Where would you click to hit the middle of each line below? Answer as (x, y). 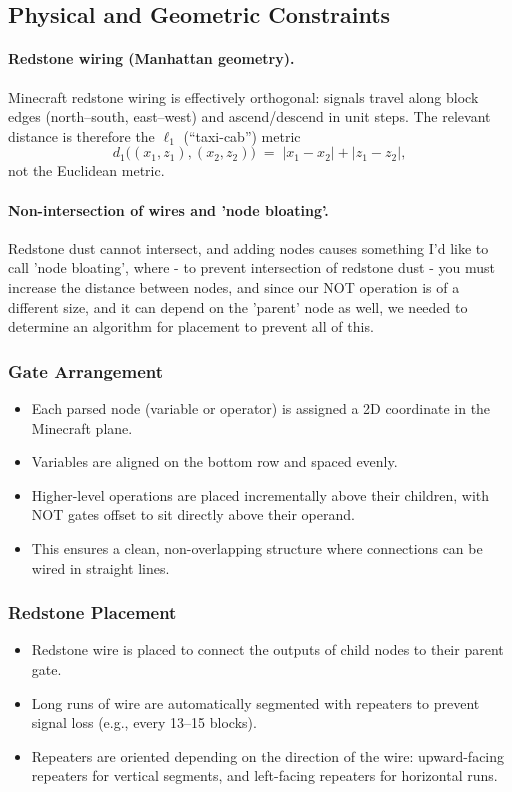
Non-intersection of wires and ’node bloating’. (168, 209)
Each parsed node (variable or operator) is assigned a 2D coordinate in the (261, 407)
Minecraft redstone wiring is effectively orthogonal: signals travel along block (243, 96)
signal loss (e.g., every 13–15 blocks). (144, 722)
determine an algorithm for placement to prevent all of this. (191, 326)
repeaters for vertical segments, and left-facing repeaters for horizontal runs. (264, 775)
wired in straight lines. (100, 567)
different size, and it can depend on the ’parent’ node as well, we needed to (238, 306)
